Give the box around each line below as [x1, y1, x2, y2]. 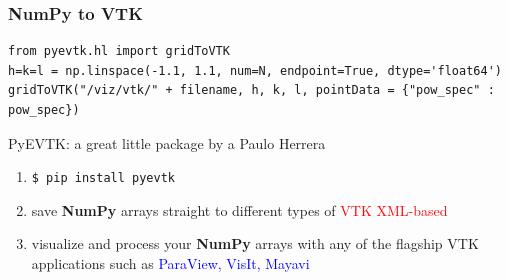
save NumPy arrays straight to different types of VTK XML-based [31, 199, 448, 220]
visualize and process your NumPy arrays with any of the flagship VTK [31, 233, 479, 254]
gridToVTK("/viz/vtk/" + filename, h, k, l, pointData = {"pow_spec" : [8, 83, 495, 98]
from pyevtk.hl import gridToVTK [8, 44, 230, 59]
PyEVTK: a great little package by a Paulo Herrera [8, 132, 326, 153]
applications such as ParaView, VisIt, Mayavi [31, 253, 310, 274]
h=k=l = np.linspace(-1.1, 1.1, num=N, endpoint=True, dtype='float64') [8, 63, 502, 78]
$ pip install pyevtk [31, 171, 175, 186]
